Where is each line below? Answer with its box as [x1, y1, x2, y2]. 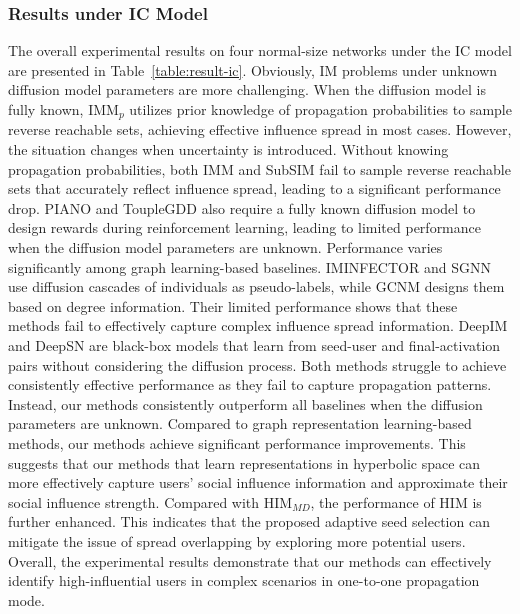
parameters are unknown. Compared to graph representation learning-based [8, 413, 472, 434]
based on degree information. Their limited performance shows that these [8, 295, 458, 316]
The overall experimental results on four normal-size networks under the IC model [8, 40, 512, 61]
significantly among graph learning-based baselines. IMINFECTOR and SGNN [8, 256, 491, 277]
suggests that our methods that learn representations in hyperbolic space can [8, 452, 481, 473]
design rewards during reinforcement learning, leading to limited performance [8, 217, 482, 238]
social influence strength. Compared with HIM [8, 491, 293, 512]
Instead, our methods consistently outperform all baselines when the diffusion [8, 393, 483, 414]
